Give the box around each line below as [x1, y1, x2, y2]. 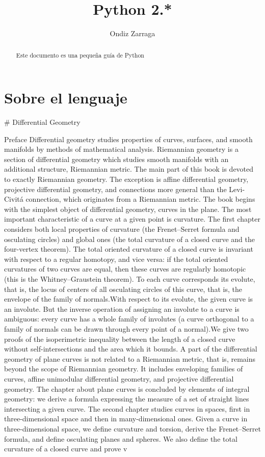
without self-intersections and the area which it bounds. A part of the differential [4, 343, 257, 354]
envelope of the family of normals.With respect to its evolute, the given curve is [4, 293, 253, 304]
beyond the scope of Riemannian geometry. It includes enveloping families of [4, 363, 243, 374]
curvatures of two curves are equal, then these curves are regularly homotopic [4, 263, 246, 274]
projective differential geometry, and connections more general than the [4, 183, 227, 194]
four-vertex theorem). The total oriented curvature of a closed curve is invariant [4, 244, 253, 254]
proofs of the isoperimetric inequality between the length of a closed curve [4, 333, 235, 344]
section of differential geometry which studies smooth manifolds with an [4, 153, 229, 164]
